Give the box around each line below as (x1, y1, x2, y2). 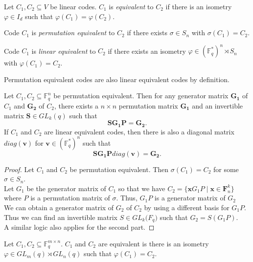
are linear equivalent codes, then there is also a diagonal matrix (44, 126, 234, 136)
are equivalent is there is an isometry (98, 238, 209, 248)
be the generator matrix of (26, 183, 106, 193)
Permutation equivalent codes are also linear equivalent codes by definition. (4, 74, 230, 84)
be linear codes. (50, 1, 97, 11)
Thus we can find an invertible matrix (4, 212, 117, 222)
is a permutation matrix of (30, 193, 110, 203)
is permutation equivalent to (31, 27, 115, 38)
